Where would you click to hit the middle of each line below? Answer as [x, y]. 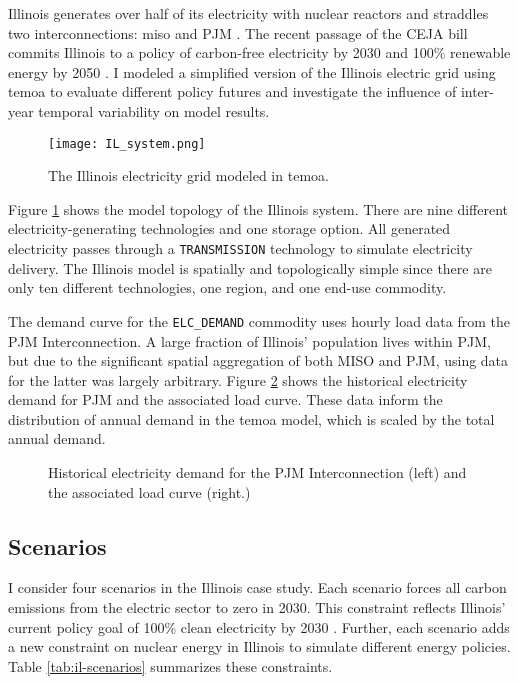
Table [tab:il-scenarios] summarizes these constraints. [170, 665]
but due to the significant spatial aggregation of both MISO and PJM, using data [258, 360]
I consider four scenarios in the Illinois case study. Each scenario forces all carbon [257, 587]
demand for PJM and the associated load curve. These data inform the [225, 399]
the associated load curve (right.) [149, 491]
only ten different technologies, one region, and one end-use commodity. [227, 287]
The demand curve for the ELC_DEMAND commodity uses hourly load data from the [259, 320]
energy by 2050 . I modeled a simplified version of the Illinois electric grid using [252, 71]
